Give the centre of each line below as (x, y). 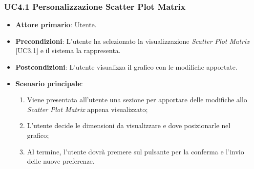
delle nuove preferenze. (61, 161)
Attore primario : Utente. (56, 25)
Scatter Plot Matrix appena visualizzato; (87, 109)
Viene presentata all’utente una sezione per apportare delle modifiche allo (137, 100)
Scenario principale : (49, 83)
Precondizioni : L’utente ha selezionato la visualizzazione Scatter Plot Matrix (132, 41)
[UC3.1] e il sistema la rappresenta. (68, 50)
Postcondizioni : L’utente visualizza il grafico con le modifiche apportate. (126, 67)
